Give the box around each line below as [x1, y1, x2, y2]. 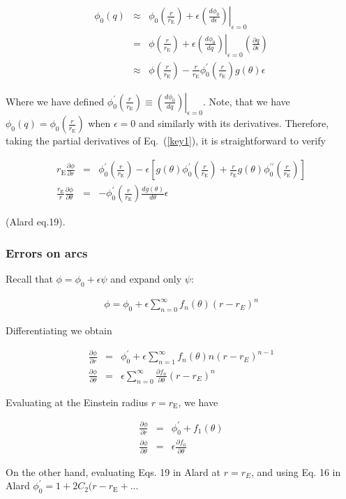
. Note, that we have [202, 94, 290, 108]
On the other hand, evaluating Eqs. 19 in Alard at [6, 464, 220, 479]
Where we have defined [6, 94, 105, 108]
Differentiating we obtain [6, 323, 112, 338]
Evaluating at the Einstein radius [6, 394, 149, 409]
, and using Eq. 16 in [251, 464, 341, 479]
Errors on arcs [6, 244, 88, 261]
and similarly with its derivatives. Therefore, [138, 116, 329, 131]
